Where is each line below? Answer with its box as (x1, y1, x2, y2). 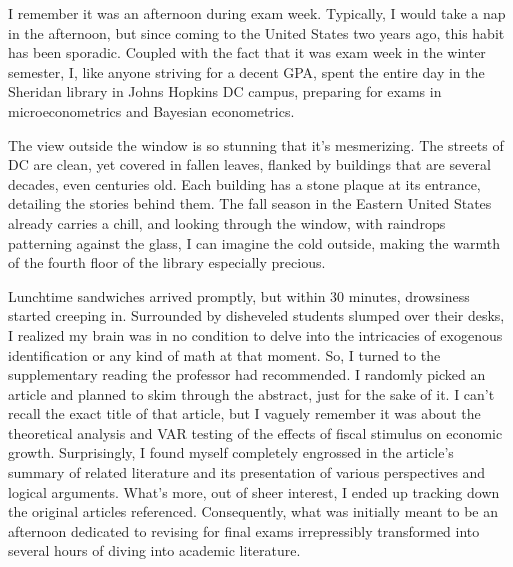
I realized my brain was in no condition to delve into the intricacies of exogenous (8, 324, 503, 345)
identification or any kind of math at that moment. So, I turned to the (8, 344, 441, 365)
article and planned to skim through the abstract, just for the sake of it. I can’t (8, 383, 495, 404)
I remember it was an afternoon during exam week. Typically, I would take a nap (8, 3, 506, 23)
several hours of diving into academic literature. (8, 540, 301, 561)
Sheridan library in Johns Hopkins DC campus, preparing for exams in (8, 81, 442, 102)
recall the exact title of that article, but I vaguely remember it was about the (8, 403, 481, 424)
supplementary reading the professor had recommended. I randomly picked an (8, 364, 486, 385)
